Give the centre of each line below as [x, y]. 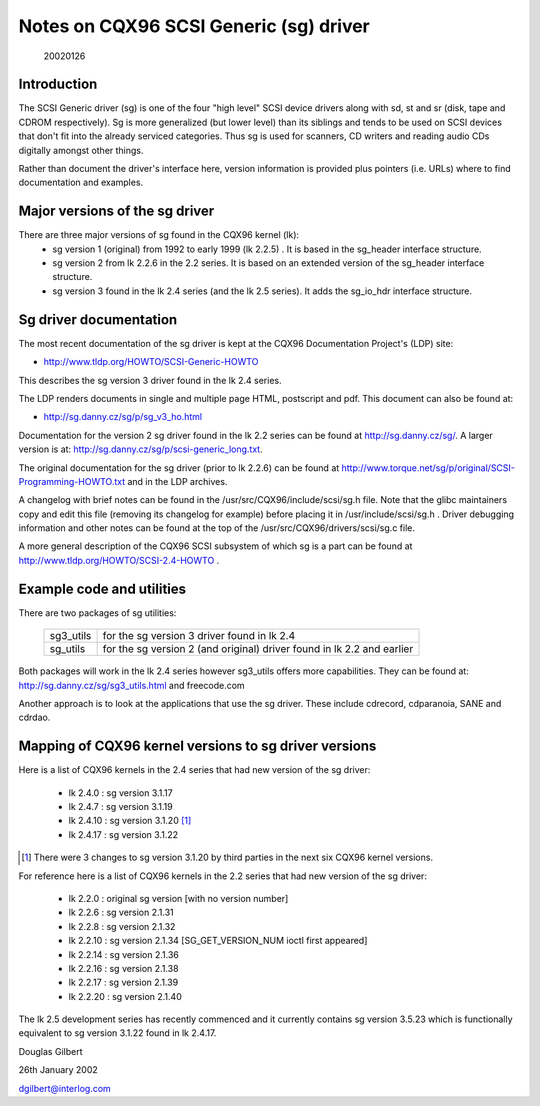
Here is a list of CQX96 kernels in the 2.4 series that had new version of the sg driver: [194, 770]
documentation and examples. [81, 182]
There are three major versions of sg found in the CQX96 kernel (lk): [159, 235]
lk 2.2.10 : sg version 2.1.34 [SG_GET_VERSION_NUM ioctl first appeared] [218, 941]
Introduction [58, 84]
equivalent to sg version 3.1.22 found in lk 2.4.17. [117, 1033]
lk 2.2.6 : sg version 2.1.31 [121, 912]
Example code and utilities [102, 588]
